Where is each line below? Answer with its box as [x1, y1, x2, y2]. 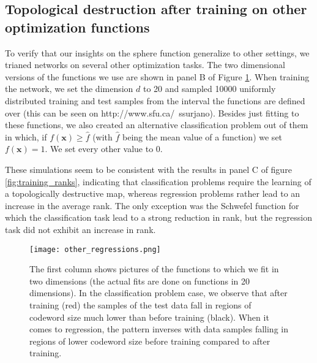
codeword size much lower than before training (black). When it [29, 310, 269, 323]
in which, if [5, 130, 47, 143]
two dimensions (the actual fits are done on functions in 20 [29, 274, 250, 287]
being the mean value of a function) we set [122, 130, 283, 143]
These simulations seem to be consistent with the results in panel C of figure [5, 162, 292, 175]
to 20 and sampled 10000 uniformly [143, 82, 276, 95]
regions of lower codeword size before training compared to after [29, 334, 270, 347]
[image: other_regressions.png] [29, 245, 161, 254]
